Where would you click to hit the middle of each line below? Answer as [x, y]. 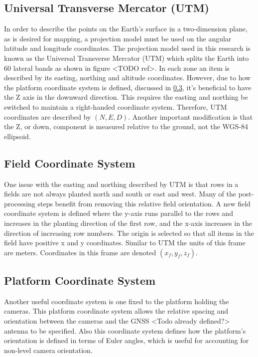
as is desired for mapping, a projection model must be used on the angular [118, 38]
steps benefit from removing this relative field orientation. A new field [144, 203]
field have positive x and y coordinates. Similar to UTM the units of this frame [125, 243]
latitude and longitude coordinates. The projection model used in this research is [127, 48]
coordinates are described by [48, 116]
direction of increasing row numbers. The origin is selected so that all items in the [129, 233]
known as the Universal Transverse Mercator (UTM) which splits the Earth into [127, 58]
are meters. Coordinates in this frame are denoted [80, 252]
